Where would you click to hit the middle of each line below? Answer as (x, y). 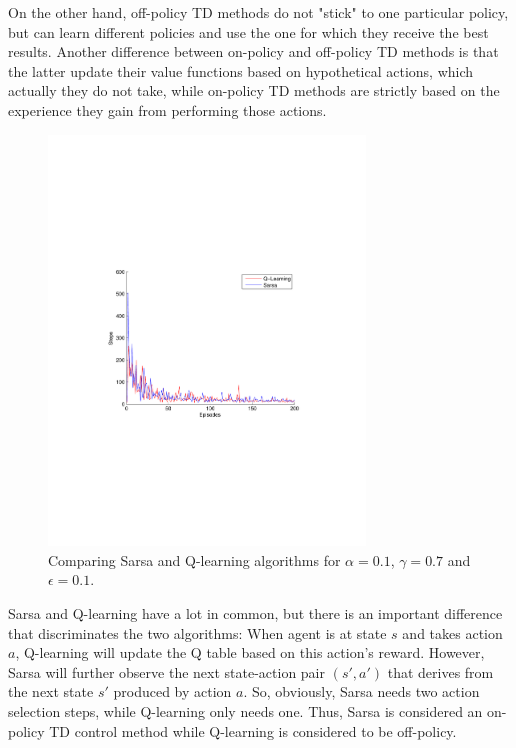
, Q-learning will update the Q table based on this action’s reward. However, (250, 652)
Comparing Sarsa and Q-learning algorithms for (194, 559)
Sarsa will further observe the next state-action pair (166, 671)
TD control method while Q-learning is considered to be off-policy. (253, 730)
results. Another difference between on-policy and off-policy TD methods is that (253, 51)
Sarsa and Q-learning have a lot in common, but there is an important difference (255, 613)
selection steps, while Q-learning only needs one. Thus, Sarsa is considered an (245, 710)
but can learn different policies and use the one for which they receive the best (248, 31)
